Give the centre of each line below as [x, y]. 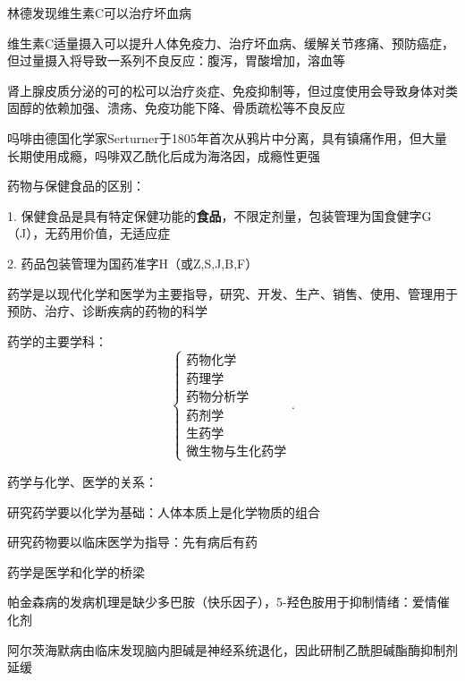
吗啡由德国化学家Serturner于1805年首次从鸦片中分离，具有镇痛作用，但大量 [227, 137]
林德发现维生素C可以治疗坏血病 [100, 13]
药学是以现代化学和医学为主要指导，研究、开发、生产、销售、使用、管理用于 [232, 293]
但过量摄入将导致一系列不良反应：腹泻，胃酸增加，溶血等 [176, 60]
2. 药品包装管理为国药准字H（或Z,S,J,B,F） [133, 263]
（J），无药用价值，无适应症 [89, 233]
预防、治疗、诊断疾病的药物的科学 [107, 311]
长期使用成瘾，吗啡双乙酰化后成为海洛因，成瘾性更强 [164, 155]
